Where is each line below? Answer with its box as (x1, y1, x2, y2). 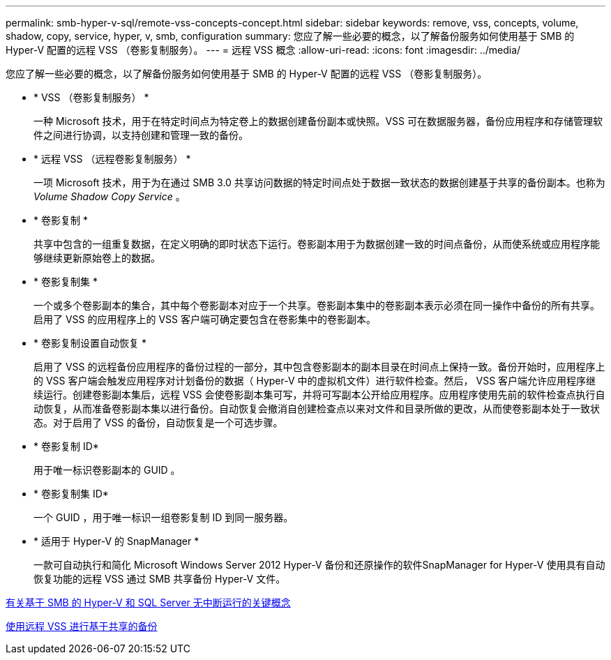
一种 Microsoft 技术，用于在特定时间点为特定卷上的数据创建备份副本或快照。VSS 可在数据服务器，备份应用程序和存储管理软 (33, 115, 603, 127)
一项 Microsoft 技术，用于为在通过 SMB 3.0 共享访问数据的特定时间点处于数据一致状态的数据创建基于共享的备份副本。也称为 (33, 177, 605, 188)
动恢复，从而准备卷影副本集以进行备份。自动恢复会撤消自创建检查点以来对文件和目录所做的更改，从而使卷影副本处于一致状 (33, 403, 600, 414)
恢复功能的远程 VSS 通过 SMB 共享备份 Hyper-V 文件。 (33, 573, 286, 585)
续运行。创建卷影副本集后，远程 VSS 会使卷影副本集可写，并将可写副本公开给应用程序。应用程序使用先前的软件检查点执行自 (33, 389, 605, 400)
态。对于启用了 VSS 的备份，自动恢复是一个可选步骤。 (33, 417, 283, 428)
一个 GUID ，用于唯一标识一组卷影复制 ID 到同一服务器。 (33, 511, 294, 523)
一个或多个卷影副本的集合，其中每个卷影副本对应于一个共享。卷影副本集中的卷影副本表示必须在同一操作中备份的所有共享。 (33, 299, 600, 311)
